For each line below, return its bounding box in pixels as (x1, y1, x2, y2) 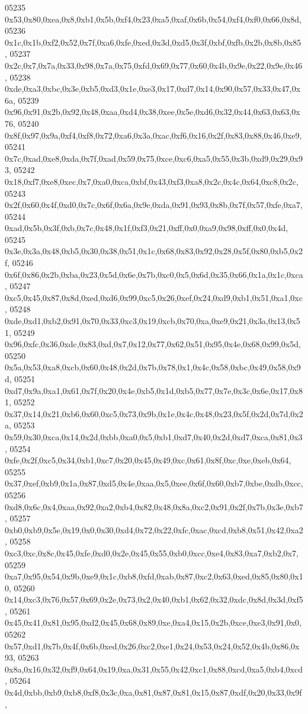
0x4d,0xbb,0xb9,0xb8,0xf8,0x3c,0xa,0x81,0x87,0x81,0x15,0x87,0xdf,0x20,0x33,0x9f (5, 686, 302, 699)
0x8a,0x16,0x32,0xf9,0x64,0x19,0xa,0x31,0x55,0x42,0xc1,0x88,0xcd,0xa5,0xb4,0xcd (5, 662, 303, 675)
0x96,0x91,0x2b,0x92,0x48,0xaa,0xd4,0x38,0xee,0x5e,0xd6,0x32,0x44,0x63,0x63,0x (5, 105, 300, 118)
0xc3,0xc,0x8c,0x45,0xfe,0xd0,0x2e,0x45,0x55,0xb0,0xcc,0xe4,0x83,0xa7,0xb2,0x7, (5, 546, 299, 559)
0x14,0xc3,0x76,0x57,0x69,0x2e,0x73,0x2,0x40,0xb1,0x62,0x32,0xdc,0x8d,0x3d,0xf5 (5, 593, 303, 606)
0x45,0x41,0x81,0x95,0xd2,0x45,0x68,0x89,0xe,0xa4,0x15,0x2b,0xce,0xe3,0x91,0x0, (5, 616, 301, 629)
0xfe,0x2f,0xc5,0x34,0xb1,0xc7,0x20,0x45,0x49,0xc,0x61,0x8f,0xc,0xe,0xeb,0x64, (5, 454, 291, 466)
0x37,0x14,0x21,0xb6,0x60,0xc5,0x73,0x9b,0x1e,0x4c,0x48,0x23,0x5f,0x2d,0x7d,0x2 (5, 407, 303, 420)
